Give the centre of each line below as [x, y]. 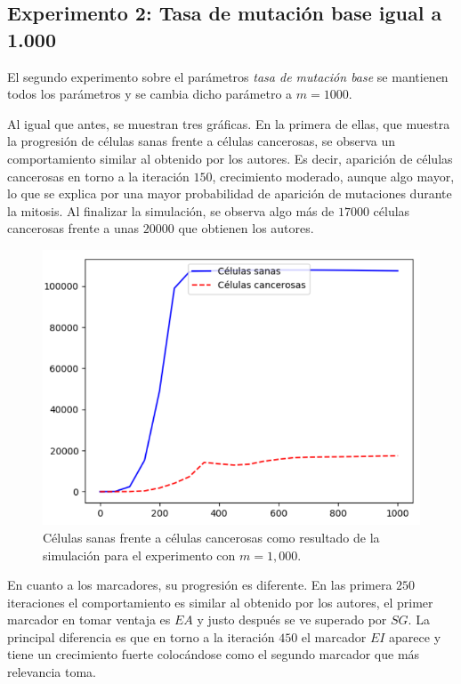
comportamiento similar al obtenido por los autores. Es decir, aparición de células [230, 158]
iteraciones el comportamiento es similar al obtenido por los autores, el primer [220, 602]
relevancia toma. [52, 672]
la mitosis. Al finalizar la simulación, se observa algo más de [171, 210]
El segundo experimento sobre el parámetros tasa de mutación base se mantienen [228, 76]
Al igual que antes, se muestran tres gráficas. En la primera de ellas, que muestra [229, 123]
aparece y [415, 636]
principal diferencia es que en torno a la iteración [141, 636]
